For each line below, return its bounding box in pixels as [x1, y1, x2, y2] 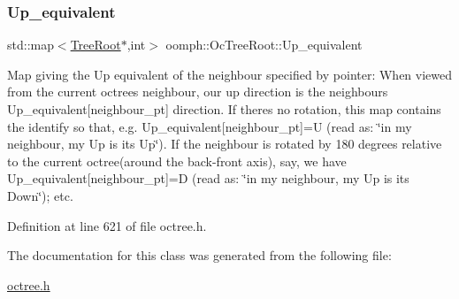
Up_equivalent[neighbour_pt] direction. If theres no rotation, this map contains [7, 100, 441, 118]
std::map [7, 35, 54, 54]
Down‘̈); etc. [7, 186, 73, 204]
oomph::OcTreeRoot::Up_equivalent [165, 35, 363, 54]
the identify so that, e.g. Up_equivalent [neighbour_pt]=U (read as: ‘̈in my [7, 117, 412, 135]
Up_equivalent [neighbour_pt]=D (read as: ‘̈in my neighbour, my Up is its [7, 169, 409, 188]
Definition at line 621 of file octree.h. [7, 216, 207, 234]
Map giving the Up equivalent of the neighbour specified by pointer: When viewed [7, 65, 453, 83]
